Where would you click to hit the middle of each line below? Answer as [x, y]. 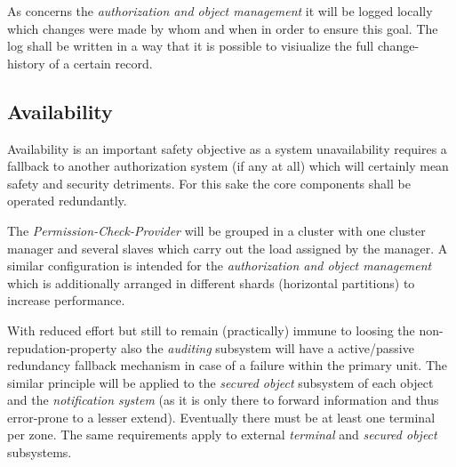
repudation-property [62, 347]
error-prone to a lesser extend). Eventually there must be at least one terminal [221, 417]
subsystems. [40, 452]
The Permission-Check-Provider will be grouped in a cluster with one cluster [216, 230]
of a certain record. [101, 63]
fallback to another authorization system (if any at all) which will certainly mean [228, 166]
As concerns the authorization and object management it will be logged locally [220, 11]
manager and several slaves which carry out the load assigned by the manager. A [228, 248]
